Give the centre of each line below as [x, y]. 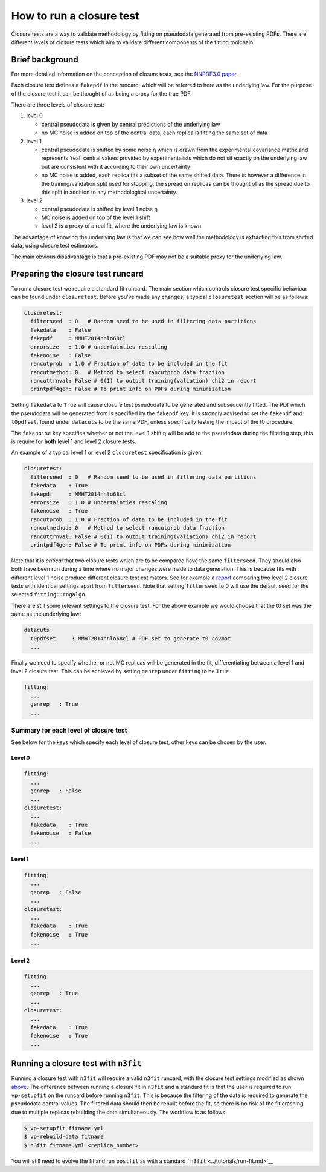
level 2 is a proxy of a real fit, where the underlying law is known [121, 226]
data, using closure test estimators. [55, 246]
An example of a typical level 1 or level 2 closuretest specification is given [106, 453]
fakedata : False [61, 330]
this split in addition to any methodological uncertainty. [110, 192]
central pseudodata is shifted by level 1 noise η [100, 209]
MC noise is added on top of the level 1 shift [96, 217]
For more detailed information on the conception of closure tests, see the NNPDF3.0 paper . [124, 74]
